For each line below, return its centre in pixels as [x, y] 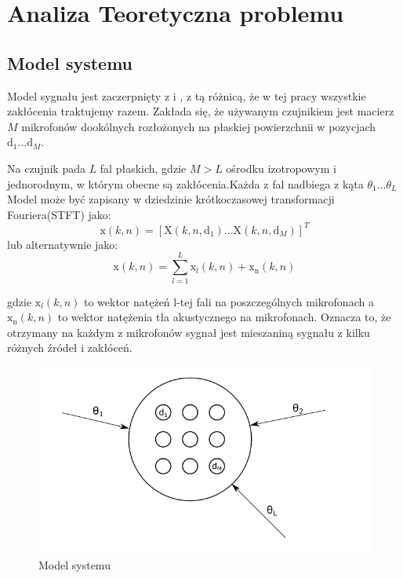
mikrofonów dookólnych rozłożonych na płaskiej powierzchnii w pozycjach [199, 126]
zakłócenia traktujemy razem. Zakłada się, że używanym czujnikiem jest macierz [201, 111]
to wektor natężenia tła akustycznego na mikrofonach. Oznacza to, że [224, 317]
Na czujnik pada [46, 168]
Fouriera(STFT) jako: [59, 214]
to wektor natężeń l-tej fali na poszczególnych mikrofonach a [229, 301]
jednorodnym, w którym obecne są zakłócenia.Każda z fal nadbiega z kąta [185, 183]
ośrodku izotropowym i [281, 168]
